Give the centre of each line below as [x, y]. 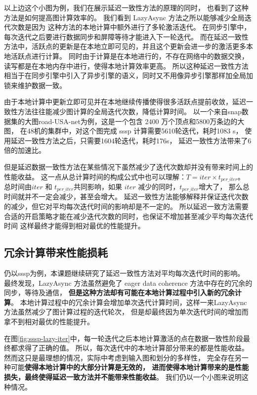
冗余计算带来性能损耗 [56, 252]
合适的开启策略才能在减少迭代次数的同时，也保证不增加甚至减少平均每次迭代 [128, 216]
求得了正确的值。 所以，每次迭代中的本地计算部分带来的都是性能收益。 [133, 348]
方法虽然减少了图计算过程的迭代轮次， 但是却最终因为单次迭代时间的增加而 [126, 312]
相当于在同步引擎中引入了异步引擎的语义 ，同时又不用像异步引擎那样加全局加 [128, 75]
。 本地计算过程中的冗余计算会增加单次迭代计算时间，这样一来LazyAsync [129, 302]
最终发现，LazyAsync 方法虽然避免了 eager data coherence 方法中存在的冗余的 [128, 283]
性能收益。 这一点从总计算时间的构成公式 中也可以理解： [95, 176]
